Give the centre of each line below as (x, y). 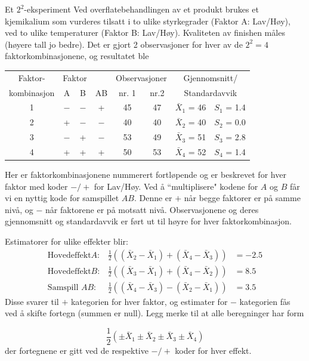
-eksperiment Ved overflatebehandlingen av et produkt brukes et (141, 9)
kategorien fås (265, 301)
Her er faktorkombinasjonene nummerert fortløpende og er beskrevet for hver (146, 175)
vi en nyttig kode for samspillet (62, 198)
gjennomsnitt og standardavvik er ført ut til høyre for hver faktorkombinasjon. (148, 221)
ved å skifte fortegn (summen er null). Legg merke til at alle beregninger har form (154, 313)
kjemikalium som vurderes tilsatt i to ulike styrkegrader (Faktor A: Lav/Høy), (148, 21)
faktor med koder (36, 186)
